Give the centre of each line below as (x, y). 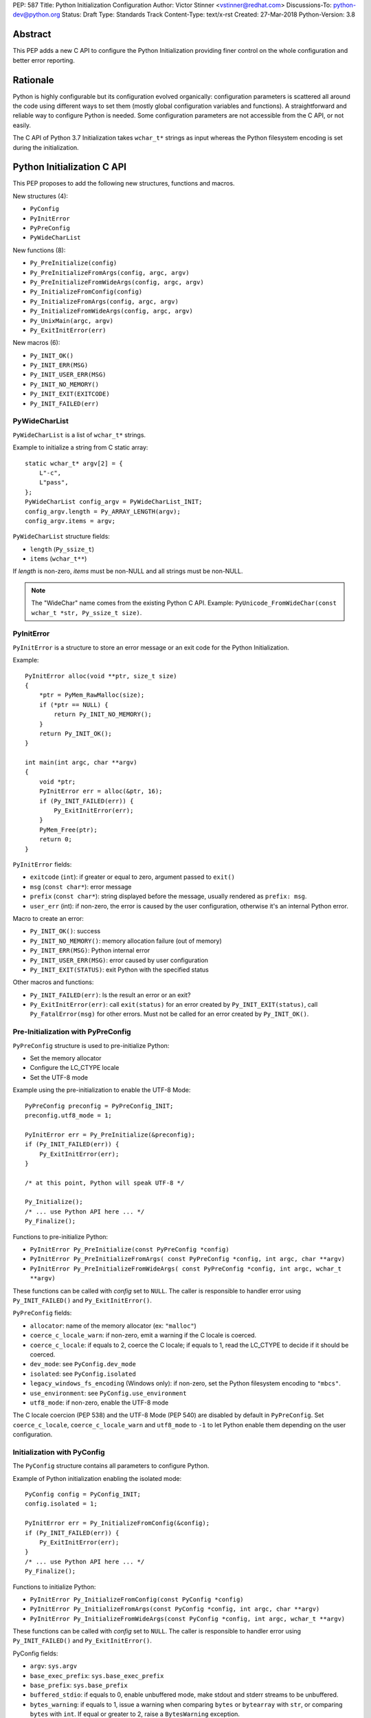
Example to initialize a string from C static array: (80, 447)
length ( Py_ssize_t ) (62, 549)
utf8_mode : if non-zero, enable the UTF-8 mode (99, 1403)
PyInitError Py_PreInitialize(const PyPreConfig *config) (130, 1250)
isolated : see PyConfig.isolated (83, 1374)
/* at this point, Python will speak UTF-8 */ (105, 1183)
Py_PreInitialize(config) (74, 263)
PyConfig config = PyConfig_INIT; (83, 1494)
